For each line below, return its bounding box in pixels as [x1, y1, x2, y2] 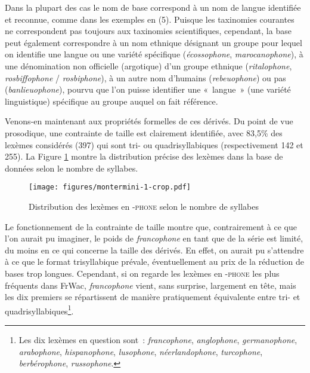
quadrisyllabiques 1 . [5, 302, 74, 317]
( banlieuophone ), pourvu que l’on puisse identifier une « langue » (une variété [5, 83, 291, 96]
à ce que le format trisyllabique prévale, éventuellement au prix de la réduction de [5, 255, 304, 268]
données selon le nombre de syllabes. [5, 161, 138, 174]
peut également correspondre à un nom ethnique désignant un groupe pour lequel [5, 36, 302, 48]
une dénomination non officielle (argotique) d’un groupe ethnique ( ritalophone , [5, 59, 292, 72]
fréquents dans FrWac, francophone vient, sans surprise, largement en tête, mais [5, 279, 296, 291]
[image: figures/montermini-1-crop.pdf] [29, 183, 191, 192]
